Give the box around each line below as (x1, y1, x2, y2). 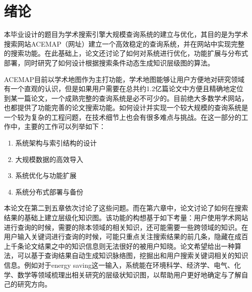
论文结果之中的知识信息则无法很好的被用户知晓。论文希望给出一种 (24, 241, 235, 251)
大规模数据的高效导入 (15, 154, 83, 164)
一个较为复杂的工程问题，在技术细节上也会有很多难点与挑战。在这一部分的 (4, 112, 241, 122)
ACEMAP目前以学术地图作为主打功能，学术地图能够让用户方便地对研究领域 (4, 74, 245, 84)
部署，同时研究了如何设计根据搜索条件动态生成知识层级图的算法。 (4, 57, 214, 67)
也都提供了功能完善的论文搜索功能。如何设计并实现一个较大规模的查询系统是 (4, 102, 248, 113)
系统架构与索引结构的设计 (15, 138, 97, 148)
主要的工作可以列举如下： (24, 121, 106, 131)
